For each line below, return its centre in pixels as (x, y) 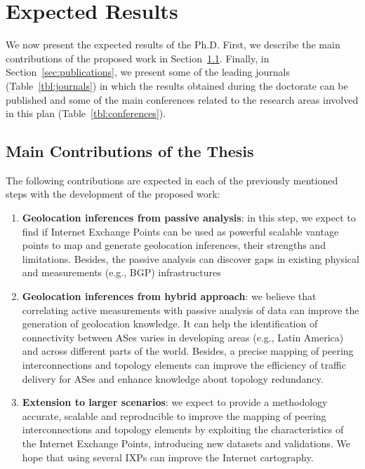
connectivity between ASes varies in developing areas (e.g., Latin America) (183, 337)
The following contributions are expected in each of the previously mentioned (172, 180)
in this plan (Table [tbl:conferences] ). (86, 113)
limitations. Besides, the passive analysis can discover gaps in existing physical (191, 258)
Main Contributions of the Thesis (130, 151)
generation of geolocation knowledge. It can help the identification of (170, 324)
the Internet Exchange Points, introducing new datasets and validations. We (186, 443)
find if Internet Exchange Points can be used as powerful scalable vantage (180, 231)
